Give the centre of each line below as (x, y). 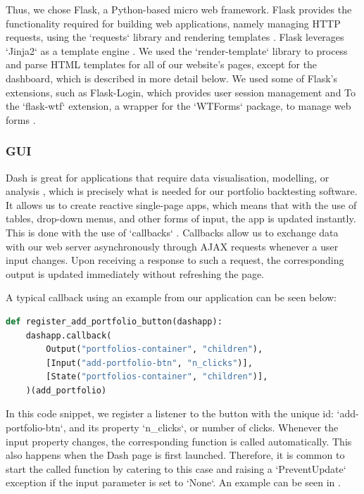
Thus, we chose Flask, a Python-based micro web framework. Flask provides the (179, 9)
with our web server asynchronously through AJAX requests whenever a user (172, 246)
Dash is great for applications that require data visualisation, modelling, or (168, 177)
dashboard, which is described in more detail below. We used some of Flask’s (172, 78)
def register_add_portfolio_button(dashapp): (114, 321)
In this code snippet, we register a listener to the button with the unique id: (170, 413)
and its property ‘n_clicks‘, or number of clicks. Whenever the (204, 427)
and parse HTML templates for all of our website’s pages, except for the (162, 64)
